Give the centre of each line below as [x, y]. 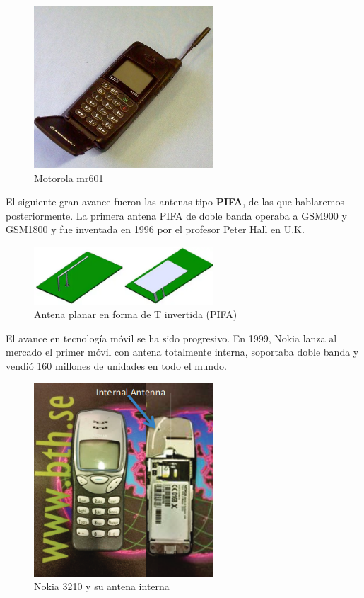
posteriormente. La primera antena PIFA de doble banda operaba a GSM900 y [176, 215]
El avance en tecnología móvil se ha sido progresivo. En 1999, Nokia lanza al [171, 338]
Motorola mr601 [69, 177]
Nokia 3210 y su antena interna [102, 586]
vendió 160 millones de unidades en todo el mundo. [116, 365]
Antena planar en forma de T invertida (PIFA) [136, 314]
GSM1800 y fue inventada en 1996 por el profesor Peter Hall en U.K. [155, 229]
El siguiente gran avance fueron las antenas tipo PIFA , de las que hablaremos [175, 202]
